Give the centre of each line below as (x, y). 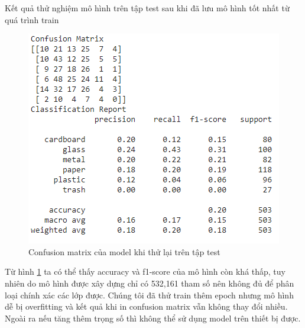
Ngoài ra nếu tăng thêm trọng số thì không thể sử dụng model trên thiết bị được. (153, 318)
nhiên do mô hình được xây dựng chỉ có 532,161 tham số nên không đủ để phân (150, 283)
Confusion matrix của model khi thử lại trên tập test (124, 251)
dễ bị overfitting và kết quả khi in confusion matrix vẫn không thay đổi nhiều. (146, 306)
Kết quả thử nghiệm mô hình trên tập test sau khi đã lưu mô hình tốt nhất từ (147, 8)
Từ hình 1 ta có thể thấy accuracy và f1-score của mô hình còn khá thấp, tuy (145, 271)
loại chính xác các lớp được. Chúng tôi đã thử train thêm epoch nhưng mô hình (149, 295)
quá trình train (32, 19)
